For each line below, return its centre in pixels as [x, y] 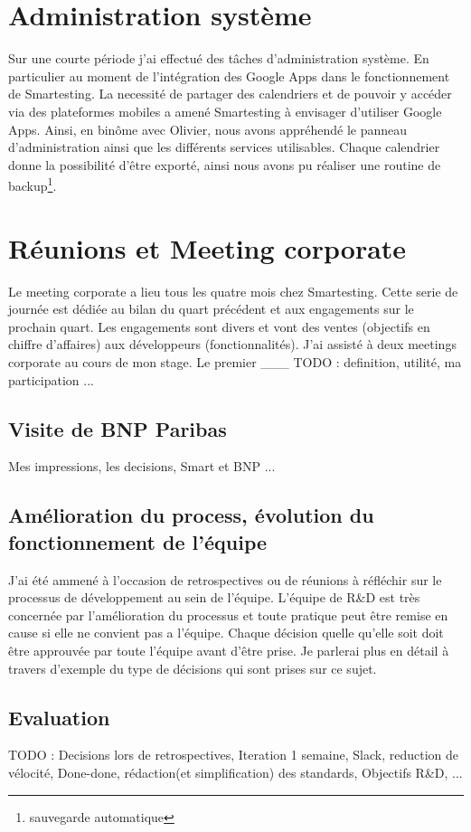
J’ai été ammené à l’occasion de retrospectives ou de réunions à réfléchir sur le [225, 579]
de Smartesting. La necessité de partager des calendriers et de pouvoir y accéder [230, 94]
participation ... [51, 379]
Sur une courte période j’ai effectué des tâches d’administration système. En [219, 58]
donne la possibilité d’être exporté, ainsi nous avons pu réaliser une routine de [225, 164]
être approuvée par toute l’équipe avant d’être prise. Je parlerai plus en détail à [229, 650]
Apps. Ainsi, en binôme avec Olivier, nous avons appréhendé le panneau [208, 129]
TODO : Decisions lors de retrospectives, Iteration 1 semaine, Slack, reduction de [234, 755]
